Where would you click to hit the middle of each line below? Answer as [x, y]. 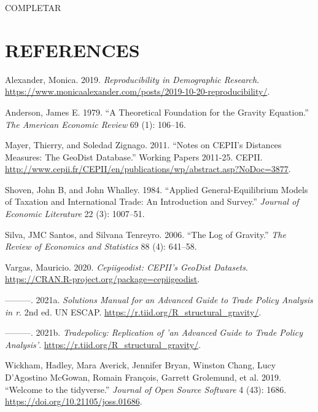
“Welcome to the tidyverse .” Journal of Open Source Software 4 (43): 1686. [146, 389]
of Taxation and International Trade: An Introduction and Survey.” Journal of [152, 201]
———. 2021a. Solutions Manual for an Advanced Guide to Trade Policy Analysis [159, 300]
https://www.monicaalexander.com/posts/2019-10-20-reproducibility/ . [138, 91]
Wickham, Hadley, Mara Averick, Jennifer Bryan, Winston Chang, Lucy [141, 365]
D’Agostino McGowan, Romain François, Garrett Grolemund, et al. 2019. [143, 377]
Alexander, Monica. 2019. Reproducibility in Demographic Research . [132, 79]
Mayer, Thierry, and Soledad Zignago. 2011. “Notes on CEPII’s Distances [143, 145]
